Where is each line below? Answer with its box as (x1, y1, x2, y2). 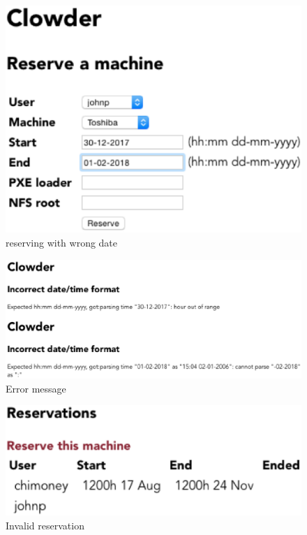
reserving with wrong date (6, 235, 118, 250)
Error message (6, 381, 66, 395)
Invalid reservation (6, 518, 84, 532)
